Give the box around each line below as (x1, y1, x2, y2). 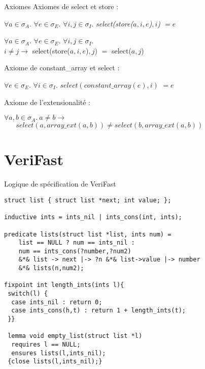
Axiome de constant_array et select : (4, 62, 120, 73)
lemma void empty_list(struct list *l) (8, 332, 143, 340)
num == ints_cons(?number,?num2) (18, 247, 131, 255)
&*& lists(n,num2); (18, 265, 84, 272)
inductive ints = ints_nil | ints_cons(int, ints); (4, 214, 182, 221)
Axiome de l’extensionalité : (4, 96, 91, 107)
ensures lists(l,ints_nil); (11, 349, 106, 357)
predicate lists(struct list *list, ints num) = (4, 230, 172, 238)
